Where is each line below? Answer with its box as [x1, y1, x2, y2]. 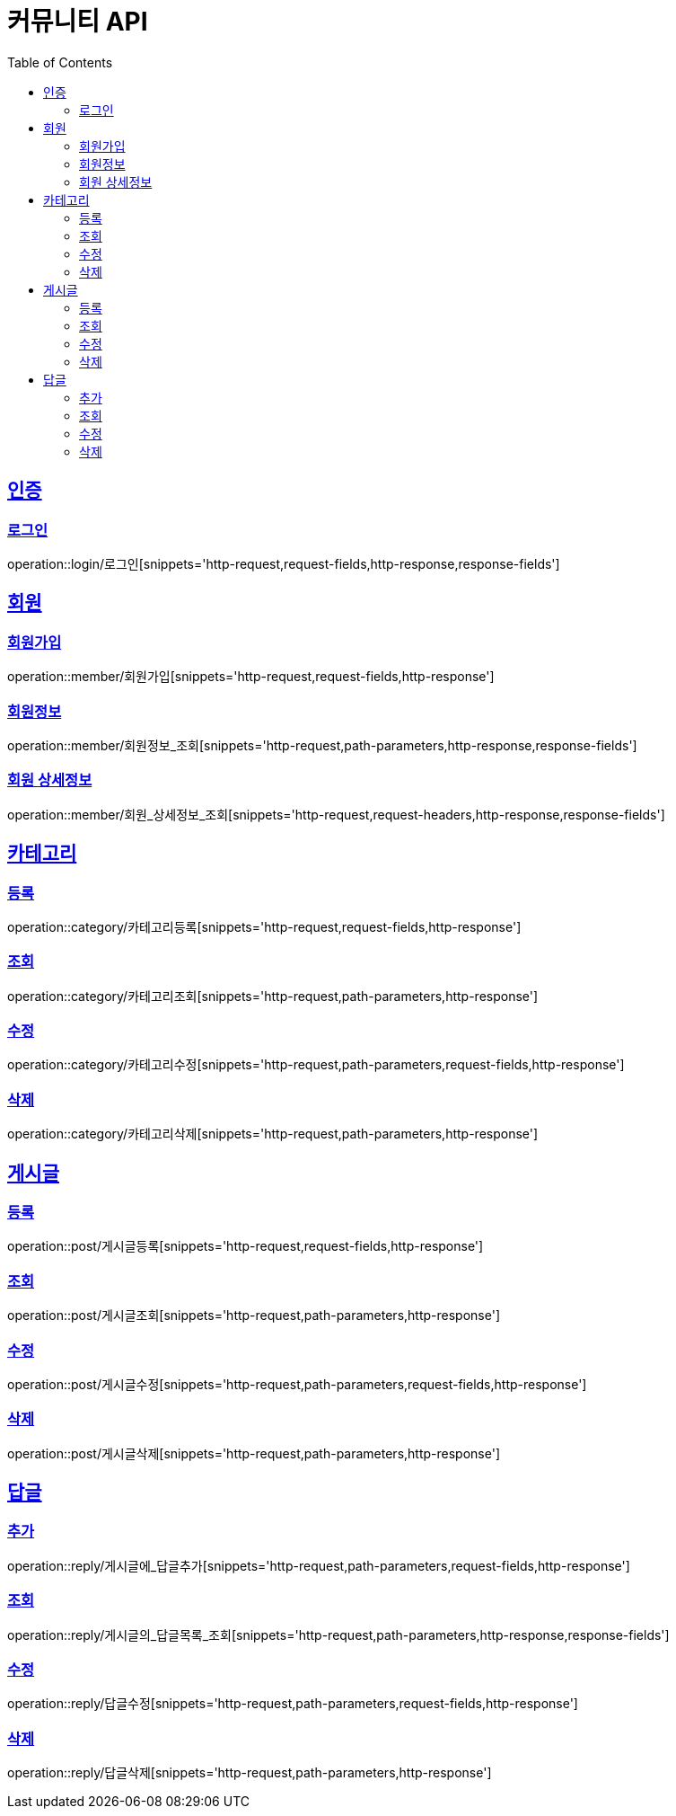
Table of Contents [7, 54, 113, 70]
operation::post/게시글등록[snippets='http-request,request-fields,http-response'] [7, 1238, 484, 1254]
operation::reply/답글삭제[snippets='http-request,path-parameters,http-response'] [7, 1765, 492, 1781]
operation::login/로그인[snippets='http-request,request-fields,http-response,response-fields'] [7, 555, 560, 571]
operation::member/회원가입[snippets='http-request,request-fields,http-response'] [7, 669, 495, 685]
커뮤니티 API [7, 6, 148, 37]
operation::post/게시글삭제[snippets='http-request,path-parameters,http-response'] [7, 1445, 500, 1461]
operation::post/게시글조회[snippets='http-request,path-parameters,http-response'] [7, 1307, 500, 1324]
